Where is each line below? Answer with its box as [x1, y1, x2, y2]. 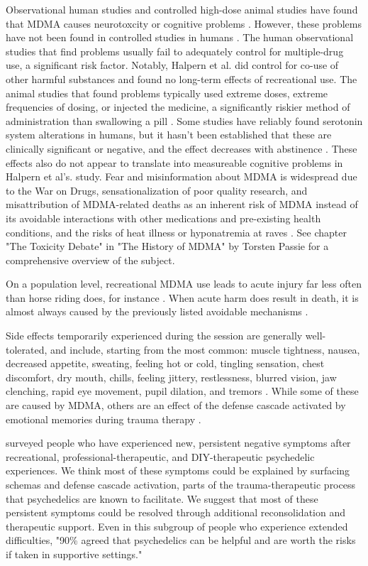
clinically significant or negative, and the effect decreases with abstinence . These [6, 141, 357, 156]
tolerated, [6, 342, 48, 357]
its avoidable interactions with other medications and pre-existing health [6, 210, 321, 225]
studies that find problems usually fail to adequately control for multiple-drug [6, 43, 344, 58]
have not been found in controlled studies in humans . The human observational [6, 30, 354, 45]
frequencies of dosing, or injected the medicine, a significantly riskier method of [6, 99, 350, 114]
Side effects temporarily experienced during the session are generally [6, 328, 303, 343]
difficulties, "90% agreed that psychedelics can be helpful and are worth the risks [6, 533, 356, 548]
